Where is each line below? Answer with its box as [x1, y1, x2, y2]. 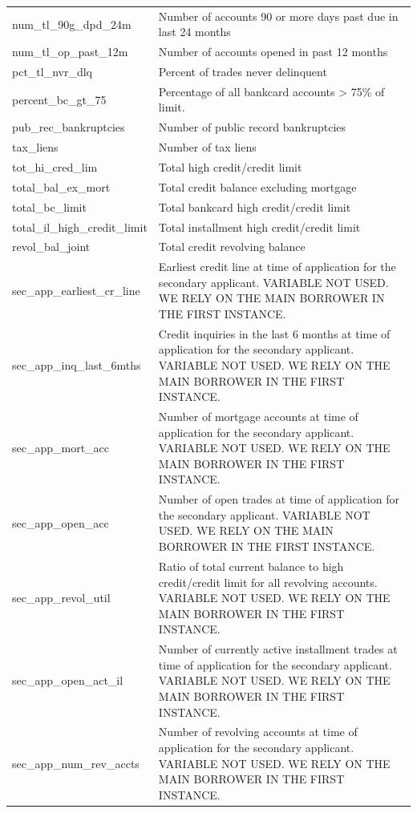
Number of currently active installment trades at [158, 641, 398, 657]
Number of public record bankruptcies [158, 119, 346, 135]
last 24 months [158, 23, 231, 40]
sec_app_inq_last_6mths [12, 357, 141, 374]
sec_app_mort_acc [12, 439, 110, 456]
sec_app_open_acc [12, 514, 109, 531]
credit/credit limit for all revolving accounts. [158, 573, 378, 590]
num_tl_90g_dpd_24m [12, 15, 132, 32]
